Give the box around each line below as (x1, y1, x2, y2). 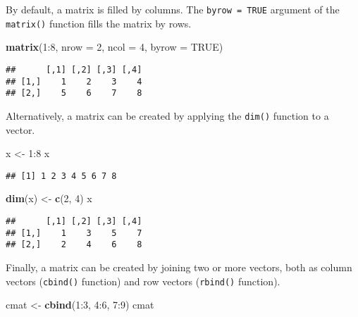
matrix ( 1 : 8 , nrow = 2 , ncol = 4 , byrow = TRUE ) (6, 39, 223, 54)
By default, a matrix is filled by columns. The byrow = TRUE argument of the (6, 2, 340, 16)
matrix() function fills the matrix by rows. (6, 15, 192, 30)
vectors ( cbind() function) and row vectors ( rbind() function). (6, 273, 280, 288)
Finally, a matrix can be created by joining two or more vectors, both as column (6, 259, 352, 274)
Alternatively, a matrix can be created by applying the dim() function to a (6, 108, 329, 123)
